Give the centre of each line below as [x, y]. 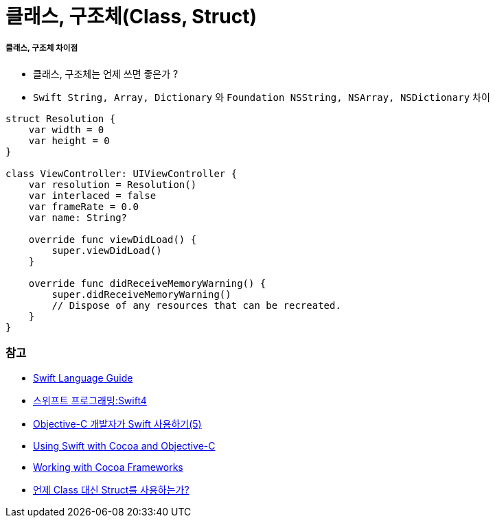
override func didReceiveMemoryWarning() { [147, 283]
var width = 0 [66, 129]
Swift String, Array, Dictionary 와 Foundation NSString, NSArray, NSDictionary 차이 [262, 97]
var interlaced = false [92, 195]
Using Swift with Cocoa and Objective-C [124, 445]
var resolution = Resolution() [113, 184]
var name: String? [78, 217]
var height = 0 [69, 140]
